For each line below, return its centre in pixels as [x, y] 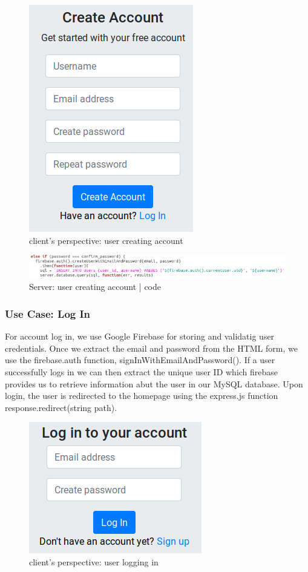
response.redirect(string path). [61, 407]
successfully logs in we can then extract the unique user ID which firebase [142, 371]
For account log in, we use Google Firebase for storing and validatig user [140, 336]
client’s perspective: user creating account [106, 240]
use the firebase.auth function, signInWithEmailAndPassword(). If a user [140, 360]
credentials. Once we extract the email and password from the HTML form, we [151, 348]
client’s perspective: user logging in [94, 561]
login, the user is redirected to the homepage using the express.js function [142, 396]
